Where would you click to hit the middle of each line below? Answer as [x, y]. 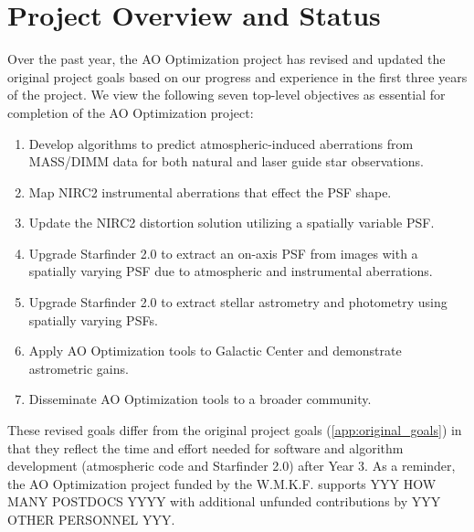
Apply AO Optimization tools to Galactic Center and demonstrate [215, 351]
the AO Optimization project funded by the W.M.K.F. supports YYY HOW [222, 483]
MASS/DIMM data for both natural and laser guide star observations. [226, 161]
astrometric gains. [79, 368]
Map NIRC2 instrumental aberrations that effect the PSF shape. [210, 192]
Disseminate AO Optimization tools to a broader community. [200, 399]
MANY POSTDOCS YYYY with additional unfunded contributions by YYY [224, 501]
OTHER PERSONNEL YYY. [91, 519]
